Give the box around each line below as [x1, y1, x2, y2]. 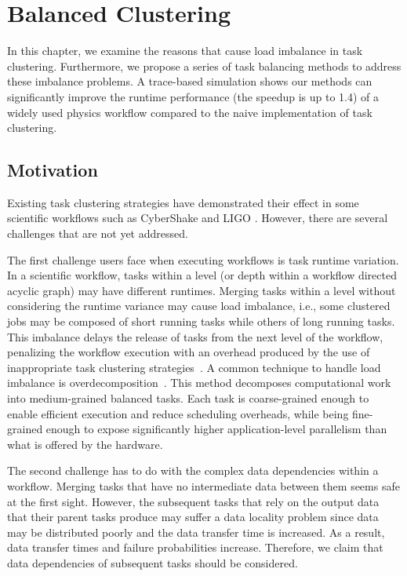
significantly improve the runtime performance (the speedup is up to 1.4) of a [7, 88, 380, 104]
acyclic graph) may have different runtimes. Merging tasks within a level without [7, 282, 396, 298]
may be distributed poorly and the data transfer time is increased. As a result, [7, 523, 385, 540]
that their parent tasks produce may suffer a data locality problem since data [7, 509, 379, 525]
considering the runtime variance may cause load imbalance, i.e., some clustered [7, 297, 391, 314]
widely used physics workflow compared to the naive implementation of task [7, 104, 372, 120]
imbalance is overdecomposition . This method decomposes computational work [7, 374, 391, 391]
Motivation [7, 158, 98, 182]
